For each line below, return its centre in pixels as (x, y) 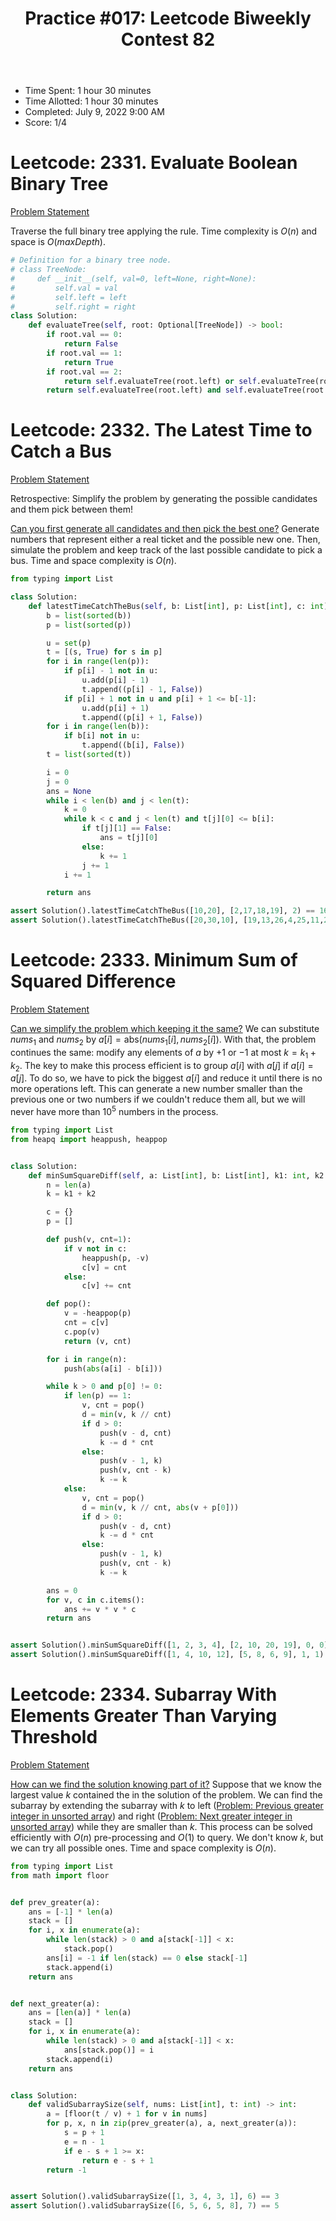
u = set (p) (69, 643)
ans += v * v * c (100, 1609)
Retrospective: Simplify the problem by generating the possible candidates (164, 499)
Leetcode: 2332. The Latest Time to (161, 430)
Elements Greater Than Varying (144, 1716)
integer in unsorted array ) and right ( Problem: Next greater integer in (151, 1816)
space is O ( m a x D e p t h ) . (58, 242)
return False (90, 344)
